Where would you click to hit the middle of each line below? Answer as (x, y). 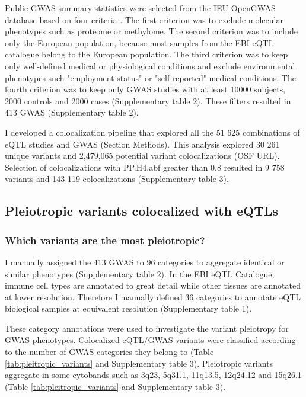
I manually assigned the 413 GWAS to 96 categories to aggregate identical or (145, 262)
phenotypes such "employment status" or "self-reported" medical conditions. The (150, 77)
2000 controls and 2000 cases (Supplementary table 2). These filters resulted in (148, 100)
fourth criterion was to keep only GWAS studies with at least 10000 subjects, (145, 89)
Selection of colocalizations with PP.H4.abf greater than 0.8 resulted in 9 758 (145, 167)
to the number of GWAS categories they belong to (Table (109, 352)
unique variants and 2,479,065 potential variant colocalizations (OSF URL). (142, 156)
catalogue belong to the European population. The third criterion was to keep (146, 54)
